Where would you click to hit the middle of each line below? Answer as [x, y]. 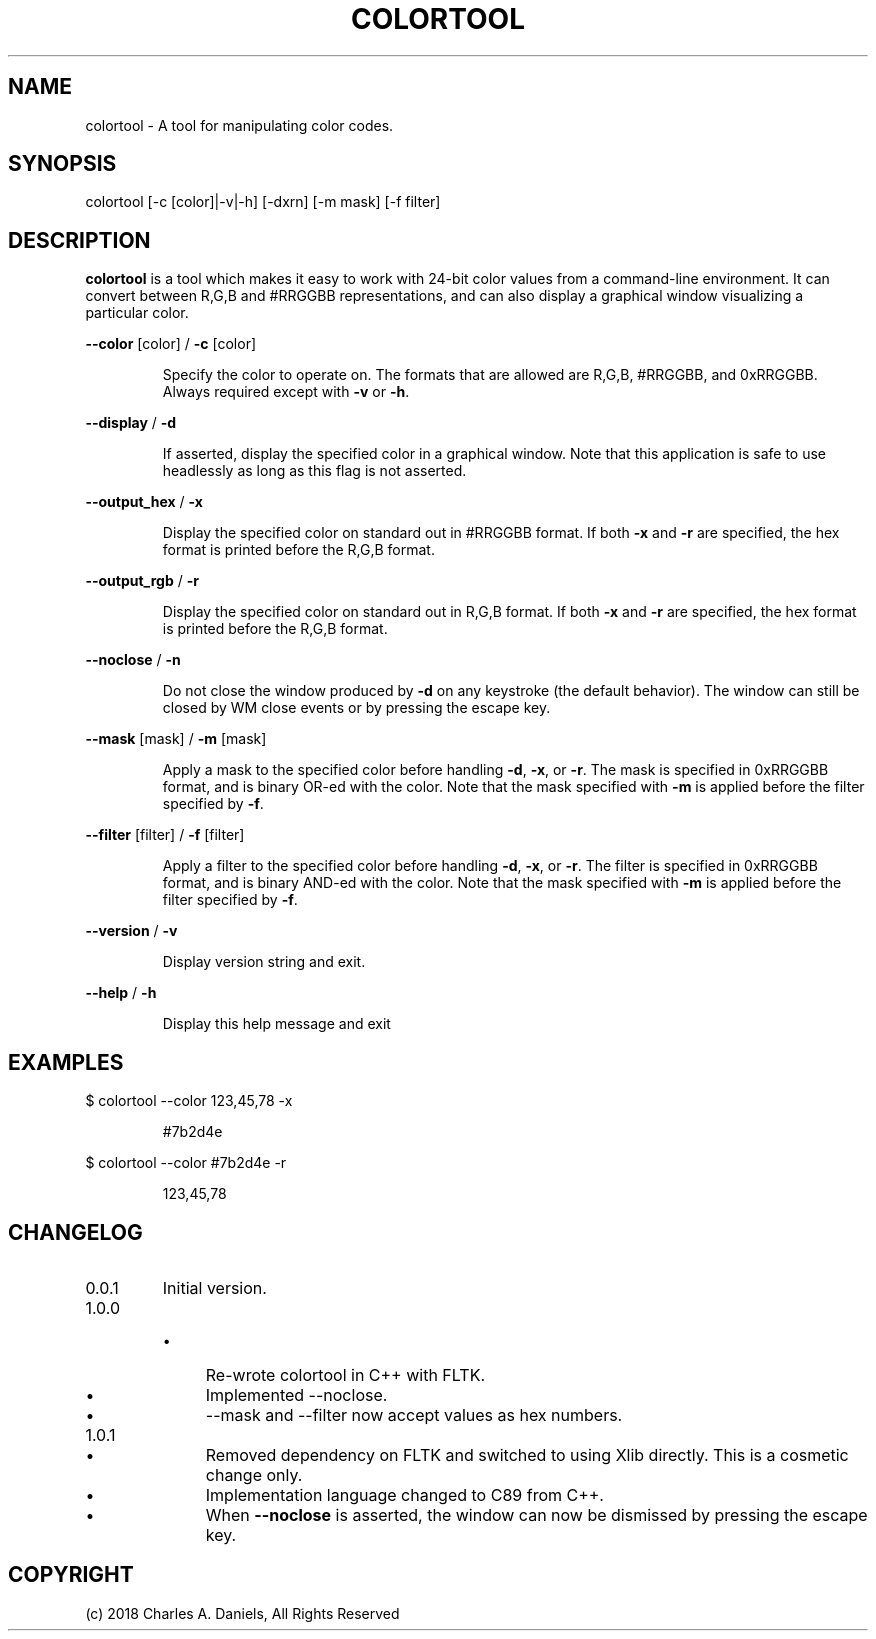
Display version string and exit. [264, 962]
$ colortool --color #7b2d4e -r [186, 1163]
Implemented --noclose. [296, 1394]
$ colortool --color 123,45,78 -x [189, 1101]
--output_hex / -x [144, 502]
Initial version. [214, 1287]
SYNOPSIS [62, 164]
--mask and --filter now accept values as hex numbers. [414, 1414]
